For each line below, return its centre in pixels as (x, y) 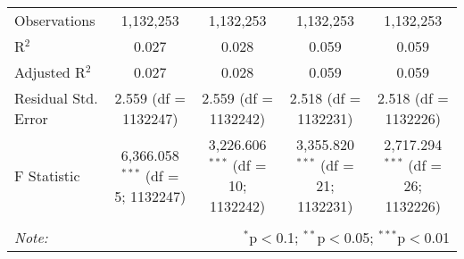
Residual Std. (56, 98)
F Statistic (47, 175)
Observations (55, 20)
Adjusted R (50, 72)
